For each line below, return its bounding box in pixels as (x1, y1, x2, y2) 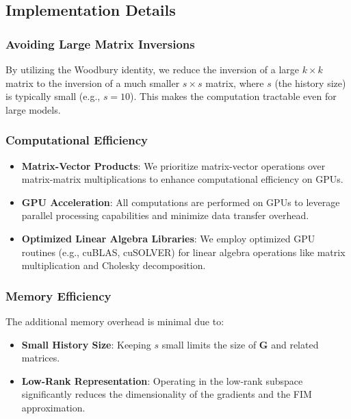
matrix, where (205, 75, 264, 90)
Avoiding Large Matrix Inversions (5, 35, 195, 52)
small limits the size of (161, 337, 257, 351)
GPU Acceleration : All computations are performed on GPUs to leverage (21, 194, 340, 209)
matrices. (21, 351, 60, 365)
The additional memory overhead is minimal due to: (5, 314, 224, 328)
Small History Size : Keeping (21, 337, 151, 351)
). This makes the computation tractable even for (130, 89, 337, 103)
